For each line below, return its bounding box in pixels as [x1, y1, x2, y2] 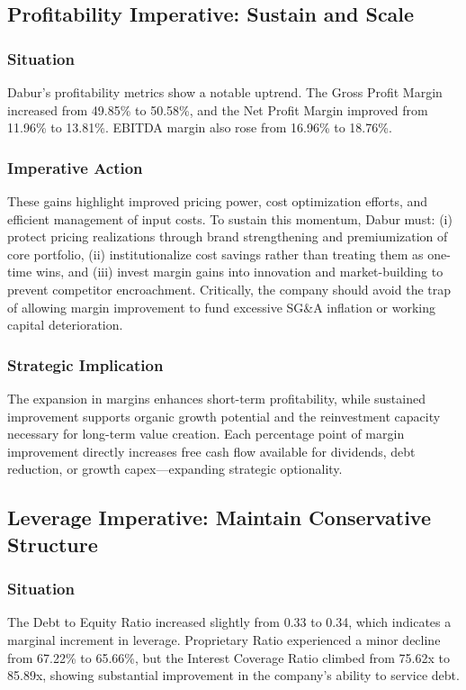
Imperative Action [7, 156, 143, 178]
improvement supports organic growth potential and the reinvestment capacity [7, 406, 441, 425]
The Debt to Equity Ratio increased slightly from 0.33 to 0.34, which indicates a [7, 613, 452, 631]
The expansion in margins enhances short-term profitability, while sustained [7, 388, 426, 407]
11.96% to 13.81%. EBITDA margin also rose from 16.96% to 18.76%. [7, 118, 392, 137]
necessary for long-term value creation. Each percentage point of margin [7, 424, 405, 443]
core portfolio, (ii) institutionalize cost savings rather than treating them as [7, 244, 424, 263]
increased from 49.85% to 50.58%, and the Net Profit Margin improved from [7, 100, 428, 119]
